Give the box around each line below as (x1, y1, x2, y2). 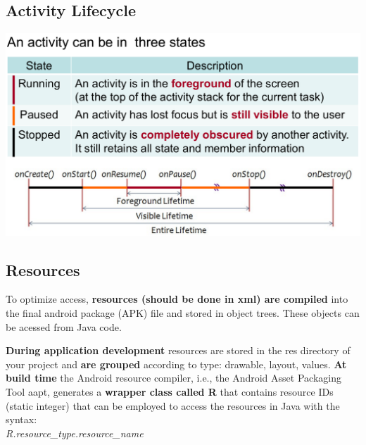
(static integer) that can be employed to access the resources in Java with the (6, 398, 340, 413)
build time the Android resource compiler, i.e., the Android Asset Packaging (6, 370, 341, 385)
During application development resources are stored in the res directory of (6, 343, 351, 358)
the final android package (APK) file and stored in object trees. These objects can (6, 306, 360, 320)
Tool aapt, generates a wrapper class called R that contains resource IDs (6, 384, 334, 399)
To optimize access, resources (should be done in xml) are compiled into (6, 292, 348, 306)
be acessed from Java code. (6, 319, 122, 334)
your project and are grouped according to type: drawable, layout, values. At (6, 356, 347, 371)
